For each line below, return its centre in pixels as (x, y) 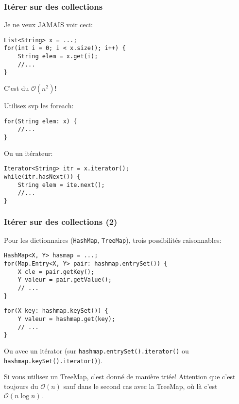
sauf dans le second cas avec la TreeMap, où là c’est (140, 386)
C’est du (17, 88)
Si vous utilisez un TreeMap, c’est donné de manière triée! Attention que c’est (120, 377)
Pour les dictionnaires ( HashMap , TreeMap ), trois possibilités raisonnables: (113, 240)
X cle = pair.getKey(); (56, 272)
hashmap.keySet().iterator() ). (53, 360)
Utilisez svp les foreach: (39, 106)
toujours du (21, 386)
